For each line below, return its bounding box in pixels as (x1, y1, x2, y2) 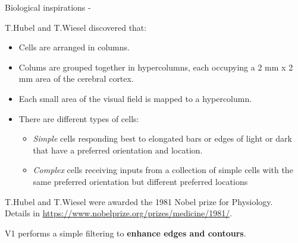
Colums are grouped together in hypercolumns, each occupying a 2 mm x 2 (18, 60, 293, 73)
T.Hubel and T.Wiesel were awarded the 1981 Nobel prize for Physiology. (5, 195, 273, 207)
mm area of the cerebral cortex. (18, 72, 134, 85)
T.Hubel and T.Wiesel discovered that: (5, 21, 147, 33)
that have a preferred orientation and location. (33, 143, 203, 156)
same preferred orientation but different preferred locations (33, 175, 248, 187)
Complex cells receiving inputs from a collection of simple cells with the (33, 164, 293, 176)
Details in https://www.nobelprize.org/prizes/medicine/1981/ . (5, 207, 233, 219)
